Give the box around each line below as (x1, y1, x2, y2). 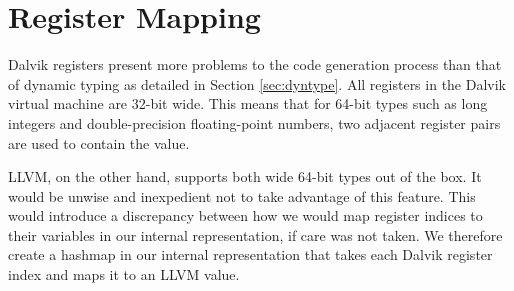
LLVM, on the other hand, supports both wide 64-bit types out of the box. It (8, 166, 482, 187)
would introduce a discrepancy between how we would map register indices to (8, 205, 483, 226)
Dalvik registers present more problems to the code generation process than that (8, 54, 502, 75)
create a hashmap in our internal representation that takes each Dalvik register (8, 244, 493, 265)
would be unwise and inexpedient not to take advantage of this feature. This (8, 185, 476, 206)
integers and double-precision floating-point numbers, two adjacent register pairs (8, 112, 501, 133)
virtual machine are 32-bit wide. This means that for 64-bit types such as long (8, 93, 488, 114)
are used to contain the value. (8, 132, 190, 153)
